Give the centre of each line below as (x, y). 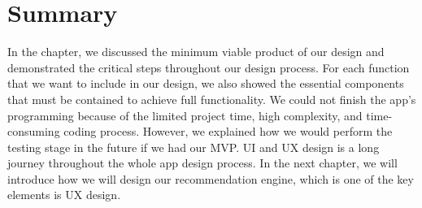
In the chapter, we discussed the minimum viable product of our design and (196, 52)
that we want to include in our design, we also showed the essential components (206, 83)
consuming (34, 131)
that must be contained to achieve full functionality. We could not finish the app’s (212, 99)
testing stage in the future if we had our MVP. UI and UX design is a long (194, 147)
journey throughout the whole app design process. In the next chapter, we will (202, 163)
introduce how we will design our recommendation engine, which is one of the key (211, 178)
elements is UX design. (64, 195)
